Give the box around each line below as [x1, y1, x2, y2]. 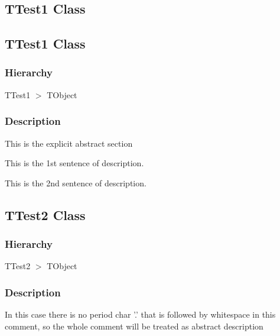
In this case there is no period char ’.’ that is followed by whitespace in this [5, 308, 276, 321]
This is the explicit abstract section [5, 137, 133, 149]
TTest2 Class [5, 205, 86, 224]
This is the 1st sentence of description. [5, 157, 144, 169]
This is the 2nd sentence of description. [5, 176, 146, 189]
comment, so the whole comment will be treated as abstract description [5, 319, 263, 332]
